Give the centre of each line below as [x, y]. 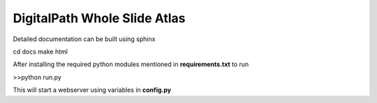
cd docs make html [40, 51]
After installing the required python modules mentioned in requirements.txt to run [131, 64]
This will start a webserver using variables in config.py [92, 90]
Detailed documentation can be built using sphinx [84, 39]
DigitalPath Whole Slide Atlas [99, 18]
